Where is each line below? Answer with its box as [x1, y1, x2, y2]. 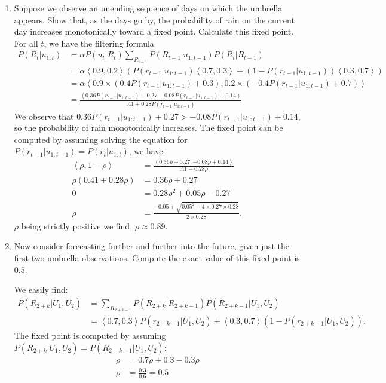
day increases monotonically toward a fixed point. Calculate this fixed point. [14, 25, 294, 38]
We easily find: [14, 283, 68, 296]
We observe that [14, 109, 74, 122]
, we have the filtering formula [44, 36, 154, 49]
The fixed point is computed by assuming [14, 329, 166, 342]
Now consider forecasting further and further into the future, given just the [14, 240, 290, 252]
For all [14, 36, 38, 49]
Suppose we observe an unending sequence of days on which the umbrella [14, 2, 283, 14]
